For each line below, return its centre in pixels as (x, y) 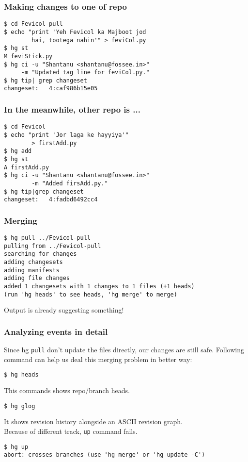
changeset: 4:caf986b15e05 (51, 89)
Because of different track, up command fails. (71, 431)
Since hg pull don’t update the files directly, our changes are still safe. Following (124, 350)
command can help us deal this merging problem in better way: (98, 359)
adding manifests (32, 270)
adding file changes (37, 278)
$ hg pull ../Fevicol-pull (47, 238)
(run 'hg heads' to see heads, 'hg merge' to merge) (91, 294)
